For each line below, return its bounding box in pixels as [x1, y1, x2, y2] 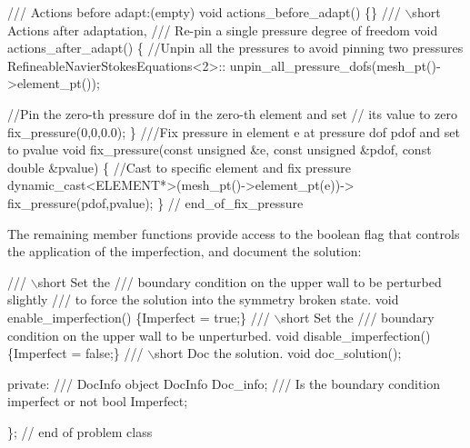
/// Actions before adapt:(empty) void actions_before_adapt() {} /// [7, 3, 401, 21]
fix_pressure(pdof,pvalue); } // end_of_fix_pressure [7, 193, 304, 212]
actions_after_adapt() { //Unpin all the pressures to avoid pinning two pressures [7, 38, 464, 57]
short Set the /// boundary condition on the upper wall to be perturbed [37, 272, 442, 291]
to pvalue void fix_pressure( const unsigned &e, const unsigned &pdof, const [7, 140, 432, 159]
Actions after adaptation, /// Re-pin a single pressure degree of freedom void [7, 20, 438, 39]
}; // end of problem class [7, 422, 153, 441]
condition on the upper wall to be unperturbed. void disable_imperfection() [7, 325, 431, 344]
